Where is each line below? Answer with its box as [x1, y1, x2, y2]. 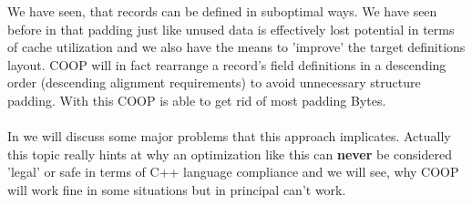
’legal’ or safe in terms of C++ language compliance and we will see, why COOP [7, 162, 459, 181]
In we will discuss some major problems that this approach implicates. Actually [7, 127, 451, 146]
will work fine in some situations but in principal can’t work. [7, 179, 346, 199]
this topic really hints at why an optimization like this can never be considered [7, 144, 452, 163]
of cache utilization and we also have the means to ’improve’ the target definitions [7, 37, 466, 56]
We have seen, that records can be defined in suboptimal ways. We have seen [7, 2, 437, 20]
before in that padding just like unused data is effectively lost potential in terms [7, 19, 455, 38]
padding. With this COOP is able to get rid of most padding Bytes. [7, 90, 386, 109]
